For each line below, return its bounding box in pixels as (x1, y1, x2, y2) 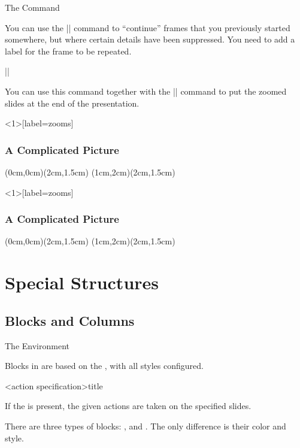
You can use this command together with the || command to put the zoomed (5, 84, 287, 97)
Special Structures (5, 270, 159, 295)
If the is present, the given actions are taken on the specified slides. (5, 399, 251, 412)
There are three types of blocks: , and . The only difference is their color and (5, 419, 286, 432)
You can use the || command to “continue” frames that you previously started (5, 21, 290, 34)
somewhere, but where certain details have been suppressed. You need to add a (5, 33, 295, 46)
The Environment (5, 339, 69, 352)
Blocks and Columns (5, 311, 135, 329)
